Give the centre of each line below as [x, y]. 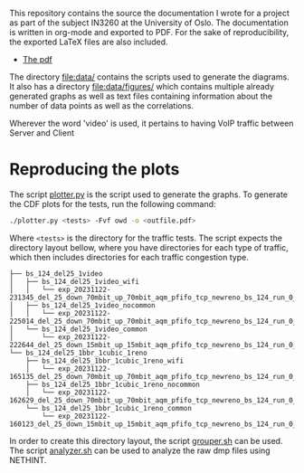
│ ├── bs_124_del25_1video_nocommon [82, 305]
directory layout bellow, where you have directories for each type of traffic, [149, 247]
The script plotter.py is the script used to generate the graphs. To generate [148, 194]
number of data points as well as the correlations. [102, 106]
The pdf [37, 59]
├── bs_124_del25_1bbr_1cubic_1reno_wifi [104, 361]
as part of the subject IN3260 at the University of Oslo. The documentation [149, 23]
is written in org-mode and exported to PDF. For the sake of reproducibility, [149, 32]
